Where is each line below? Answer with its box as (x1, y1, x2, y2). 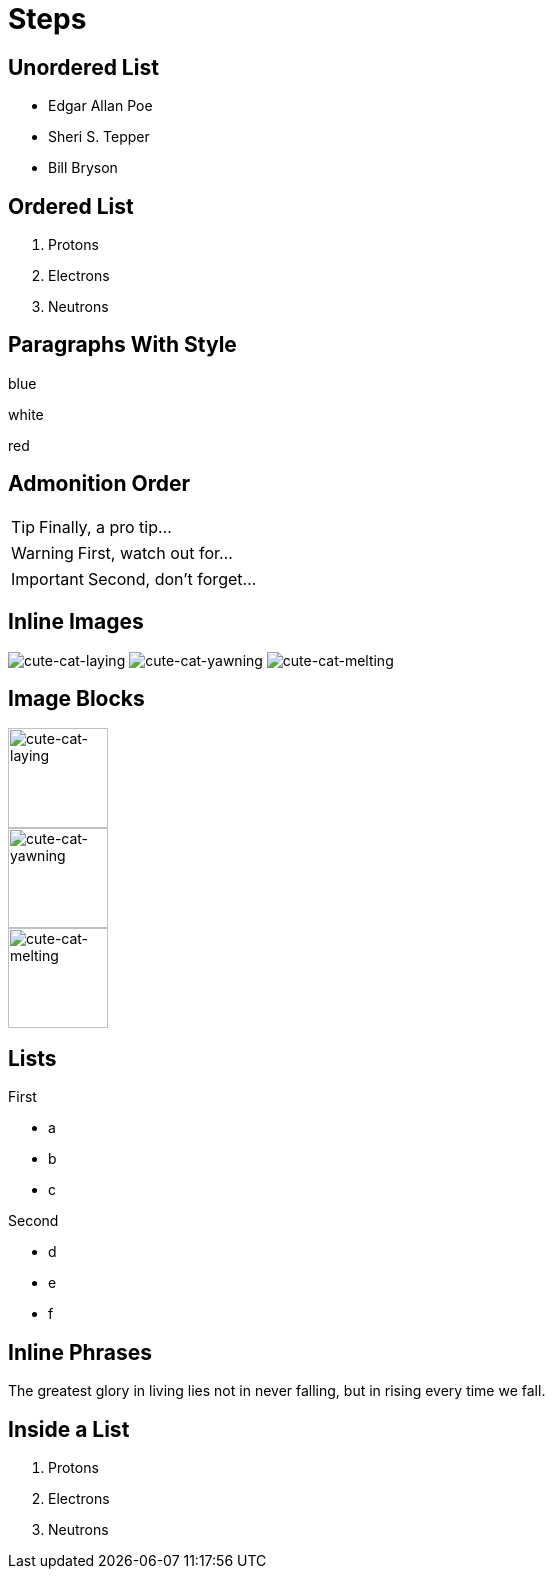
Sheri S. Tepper (48, 128, 150, 146)
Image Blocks (8, 685, 145, 711)
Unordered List (8, 54, 159, 80)
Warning (11, 542, 74, 563)
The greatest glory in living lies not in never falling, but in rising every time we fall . (8, 1382, 546, 1400)
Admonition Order (8, 471, 191, 497)
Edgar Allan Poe (48, 97, 153, 115)
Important (11, 568, 84, 589)
